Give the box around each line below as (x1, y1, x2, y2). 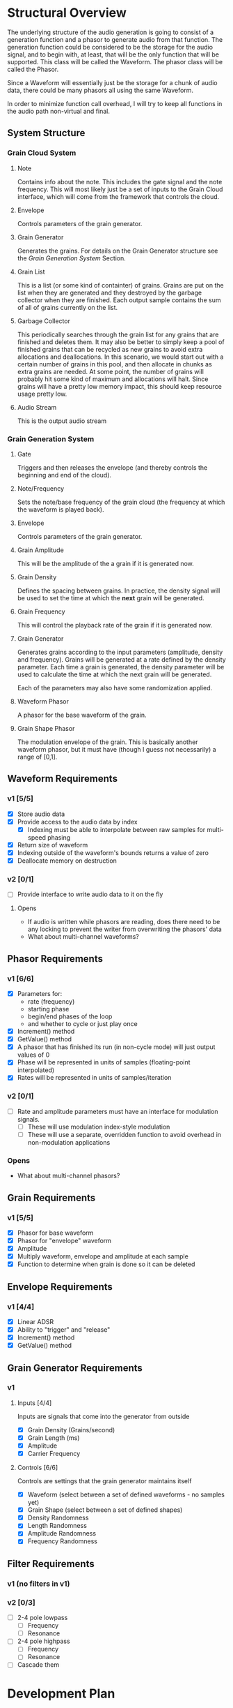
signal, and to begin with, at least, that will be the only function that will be (7, 50, 219, 59)
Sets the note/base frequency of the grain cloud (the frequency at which (17, 498, 225, 506)
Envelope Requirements (7, 1281, 113, 1293)
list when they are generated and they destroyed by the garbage (17, 288, 202, 297)
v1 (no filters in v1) (7, 1579, 70, 1589)
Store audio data (17, 810, 65, 818)
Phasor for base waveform (17, 1228, 94, 1237)
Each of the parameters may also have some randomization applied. (17, 683, 213, 692)
